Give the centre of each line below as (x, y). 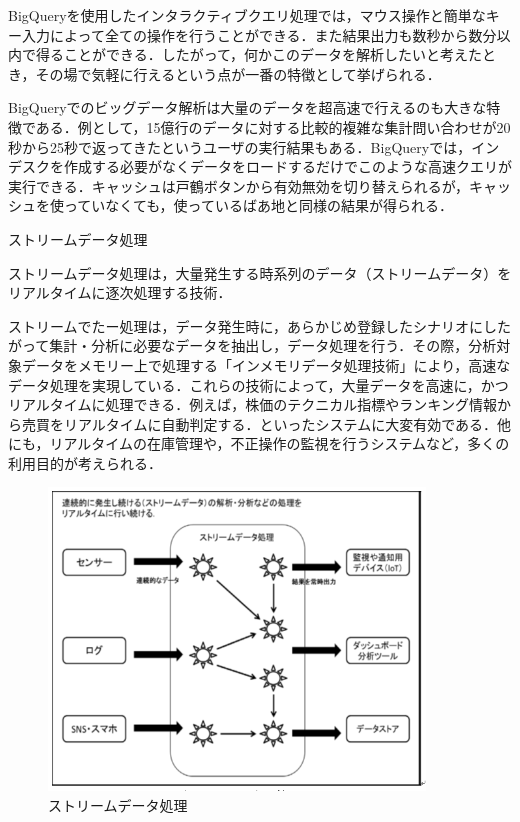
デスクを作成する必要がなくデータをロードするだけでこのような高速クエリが (260, 166)
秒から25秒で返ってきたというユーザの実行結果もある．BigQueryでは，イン (254, 146)
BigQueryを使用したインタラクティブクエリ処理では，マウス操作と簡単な (247, 15)
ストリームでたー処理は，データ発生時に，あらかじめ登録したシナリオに (245, 325)
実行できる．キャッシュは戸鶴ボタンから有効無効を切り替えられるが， (238, 185)
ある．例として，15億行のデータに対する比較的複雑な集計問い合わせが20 (273, 126)
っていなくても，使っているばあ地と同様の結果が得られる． (258, 205)
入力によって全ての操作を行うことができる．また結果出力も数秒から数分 (259, 34)
